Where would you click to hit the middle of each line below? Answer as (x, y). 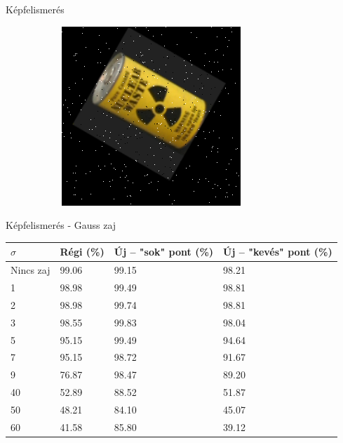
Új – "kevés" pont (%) (278, 252)
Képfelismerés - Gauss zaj (61, 225)
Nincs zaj (31, 270)
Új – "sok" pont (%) (164, 252)
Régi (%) (82, 252)
